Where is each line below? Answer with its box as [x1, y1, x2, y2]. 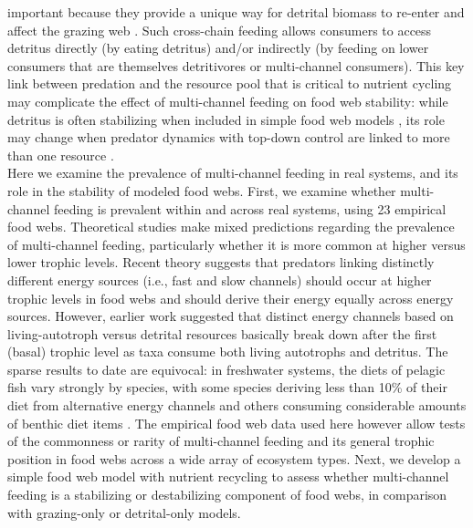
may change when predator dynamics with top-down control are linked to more [7, 128, 450, 147]
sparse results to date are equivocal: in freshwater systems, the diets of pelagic [7, 359, 446, 378]
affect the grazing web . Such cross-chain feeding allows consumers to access [7, 20, 432, 39]
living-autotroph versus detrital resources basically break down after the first [7, 324, 437, 343]
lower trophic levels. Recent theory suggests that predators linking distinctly [7, 253, 435, 272]
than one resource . [7, 145, 114, 164]
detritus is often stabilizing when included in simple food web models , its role [7, 109, 445, 129]
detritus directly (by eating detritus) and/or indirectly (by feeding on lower [7, 38, 429, 57]
